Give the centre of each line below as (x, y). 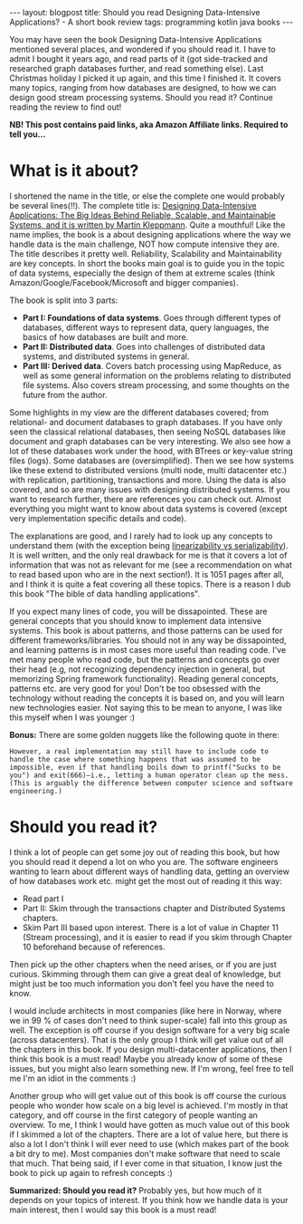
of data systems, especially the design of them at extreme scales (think (142, 273)
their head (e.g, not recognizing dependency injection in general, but (137, 669)
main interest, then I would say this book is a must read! (113, 1209)
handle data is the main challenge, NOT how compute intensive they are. (145, 244)
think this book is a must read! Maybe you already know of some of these (146, 1059)
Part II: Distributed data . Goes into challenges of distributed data (144, 346)
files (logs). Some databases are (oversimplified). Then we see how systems (151, 461)
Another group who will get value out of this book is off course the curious (148, 1095)
